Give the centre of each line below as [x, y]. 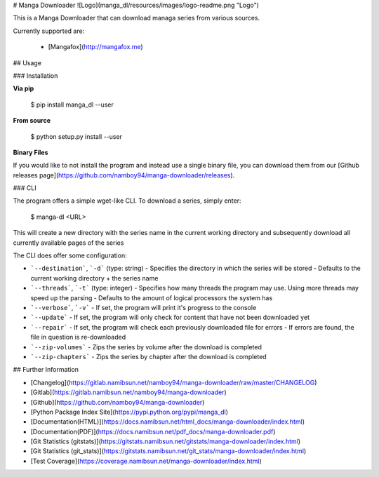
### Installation [35, 75]
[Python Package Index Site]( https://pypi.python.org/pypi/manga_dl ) [129, 412]
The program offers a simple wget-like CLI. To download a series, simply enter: [127, 201]
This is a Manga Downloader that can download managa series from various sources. [137, 18]
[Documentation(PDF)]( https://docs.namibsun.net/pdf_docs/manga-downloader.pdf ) [153, 431]
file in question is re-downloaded [78, 337]
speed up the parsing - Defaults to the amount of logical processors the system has [152, 297]
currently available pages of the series [68, 243]
